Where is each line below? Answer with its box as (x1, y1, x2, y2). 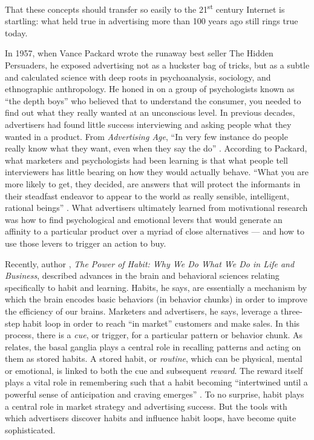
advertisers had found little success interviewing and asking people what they (5, 118, 292, 130)
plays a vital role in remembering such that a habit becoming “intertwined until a (5, 376, 308, 388)
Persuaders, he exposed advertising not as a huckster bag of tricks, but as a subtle (5, 59, 310, 72)
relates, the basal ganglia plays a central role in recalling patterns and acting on (5, 340, 301, 353)
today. (5, 26, 28, 39)
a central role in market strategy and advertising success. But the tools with (5, 399, 287, 412)
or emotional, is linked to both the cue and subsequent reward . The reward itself (5, 364, 303, 376)
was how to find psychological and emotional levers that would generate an (5, 213, 283, 225)
